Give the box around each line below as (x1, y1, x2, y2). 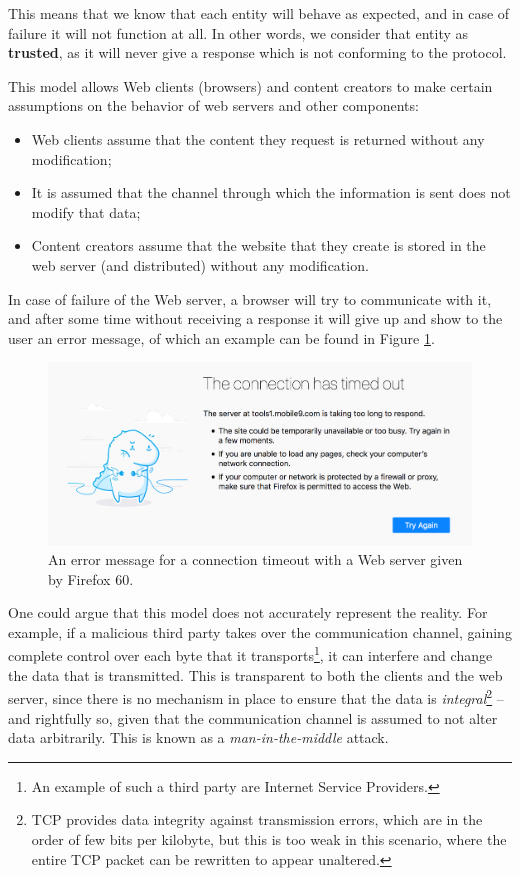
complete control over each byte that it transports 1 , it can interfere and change (8, 642, 493, 666)
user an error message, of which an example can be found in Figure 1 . (8, 327, 435, 348)
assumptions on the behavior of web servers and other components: (8, 95, 419, 116)
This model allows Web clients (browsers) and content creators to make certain (8, 75, 493, 96)
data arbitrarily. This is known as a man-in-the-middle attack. (8, 727, 389, 748)
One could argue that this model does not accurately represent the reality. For (8, 602, 488, 623)
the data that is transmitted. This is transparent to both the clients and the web (8, 664, 503, 685)
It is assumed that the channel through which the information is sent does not (31, 182, 511, 203)
